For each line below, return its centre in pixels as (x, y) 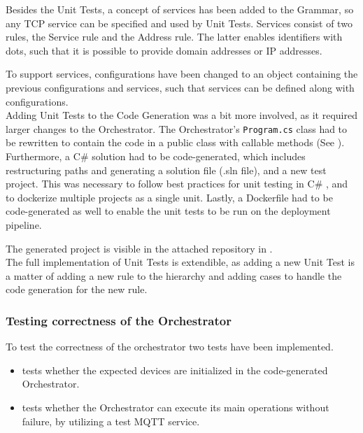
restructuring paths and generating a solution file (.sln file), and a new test (166, 170)
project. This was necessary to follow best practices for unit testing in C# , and (177, 184)
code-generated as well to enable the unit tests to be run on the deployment (168, 211)
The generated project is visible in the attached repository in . (139, 248)
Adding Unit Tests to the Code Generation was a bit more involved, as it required (181, 115)
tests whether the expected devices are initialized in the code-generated (175, 370)
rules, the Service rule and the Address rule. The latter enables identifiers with (174, 37)
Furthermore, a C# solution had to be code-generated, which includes (156, 156)
